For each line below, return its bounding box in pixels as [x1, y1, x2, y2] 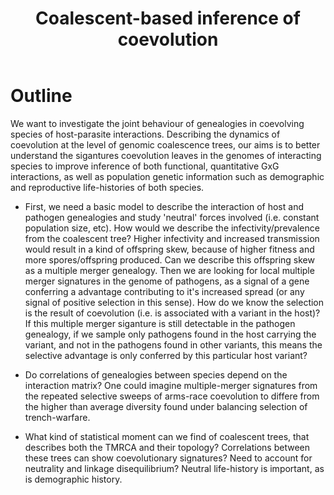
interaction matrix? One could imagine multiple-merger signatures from [24, 379, 318, 391]
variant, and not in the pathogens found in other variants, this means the [24, 338, 323, 351]
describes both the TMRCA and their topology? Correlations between [24, 441, 310, 453]
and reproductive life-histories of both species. [10, 181, 205, 193]
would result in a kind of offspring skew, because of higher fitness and [24, 243, 315, 255]
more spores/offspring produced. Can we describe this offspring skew [24, 253, 315, 266]
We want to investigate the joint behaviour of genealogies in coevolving [10, 117, 305, 129]
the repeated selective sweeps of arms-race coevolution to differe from [24, 390, 320, 402]
